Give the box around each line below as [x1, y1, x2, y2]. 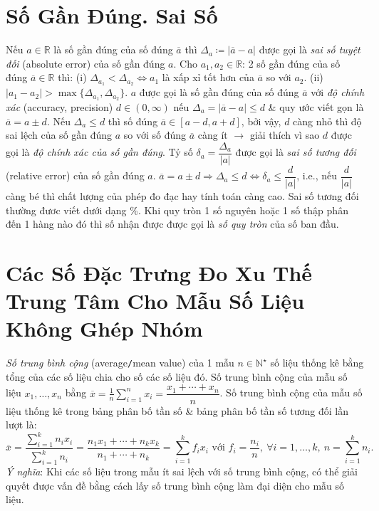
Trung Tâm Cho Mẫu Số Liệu [6, 286, 305, 315]
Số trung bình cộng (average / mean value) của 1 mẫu [6, 355, 234, 370]
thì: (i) [58, 70, 87, 85]
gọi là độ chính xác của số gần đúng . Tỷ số [6, 144, 193, 159]
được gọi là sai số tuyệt [259, 42, 360, 57]
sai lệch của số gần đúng [6, 127, 113, 142]
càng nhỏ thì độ [293, 113, 362, 128]
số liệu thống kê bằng [270, 355, 364, 370]
